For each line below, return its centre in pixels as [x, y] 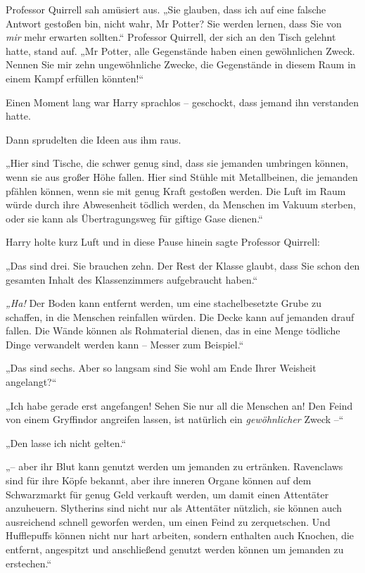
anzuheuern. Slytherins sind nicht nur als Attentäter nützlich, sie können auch [174, 508]
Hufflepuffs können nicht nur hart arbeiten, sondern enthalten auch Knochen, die [180, 535]
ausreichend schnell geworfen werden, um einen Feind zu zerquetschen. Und [168, 521]
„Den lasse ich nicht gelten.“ [66, 442]
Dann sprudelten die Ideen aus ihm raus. [94, 139]
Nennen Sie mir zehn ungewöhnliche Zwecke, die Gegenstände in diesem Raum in [181, 64]
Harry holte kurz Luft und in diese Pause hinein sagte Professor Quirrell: [163, 242]
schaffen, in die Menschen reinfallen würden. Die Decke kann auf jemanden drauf [180, 316]
